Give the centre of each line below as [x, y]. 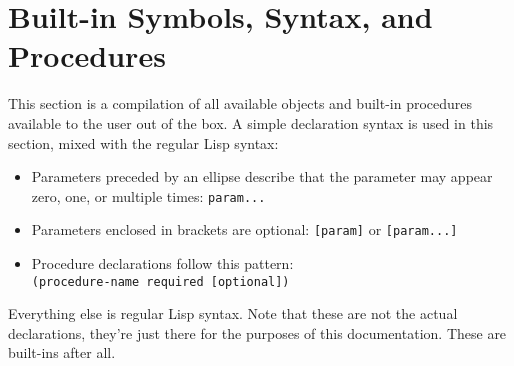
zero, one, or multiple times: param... [148, 195]
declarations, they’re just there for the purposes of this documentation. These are [257, 332]
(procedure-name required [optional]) [160, 281]
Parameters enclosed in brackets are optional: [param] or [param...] [244, 229]
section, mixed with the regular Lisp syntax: [143, 142]
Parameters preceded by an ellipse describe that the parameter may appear [262, 176]
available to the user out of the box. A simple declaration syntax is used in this [251, 122]
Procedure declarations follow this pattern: [162, 263]
